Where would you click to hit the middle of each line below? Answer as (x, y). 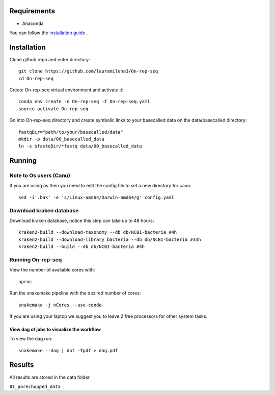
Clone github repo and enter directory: (50, 59)
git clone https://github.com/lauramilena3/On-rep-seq (88, 71)
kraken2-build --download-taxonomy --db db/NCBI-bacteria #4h (98, 232)
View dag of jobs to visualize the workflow (55, 329)
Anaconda (33, 23)
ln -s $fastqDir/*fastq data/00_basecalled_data (80, 146)
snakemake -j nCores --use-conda (60, 305)
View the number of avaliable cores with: (52, 270)
